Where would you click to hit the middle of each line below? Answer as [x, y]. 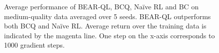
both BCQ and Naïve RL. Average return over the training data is [105, 26]
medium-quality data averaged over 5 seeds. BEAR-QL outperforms [108, 16]
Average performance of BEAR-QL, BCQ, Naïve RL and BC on [101, 6]
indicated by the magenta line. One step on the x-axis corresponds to [109, 35]
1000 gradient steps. [34, 45]
